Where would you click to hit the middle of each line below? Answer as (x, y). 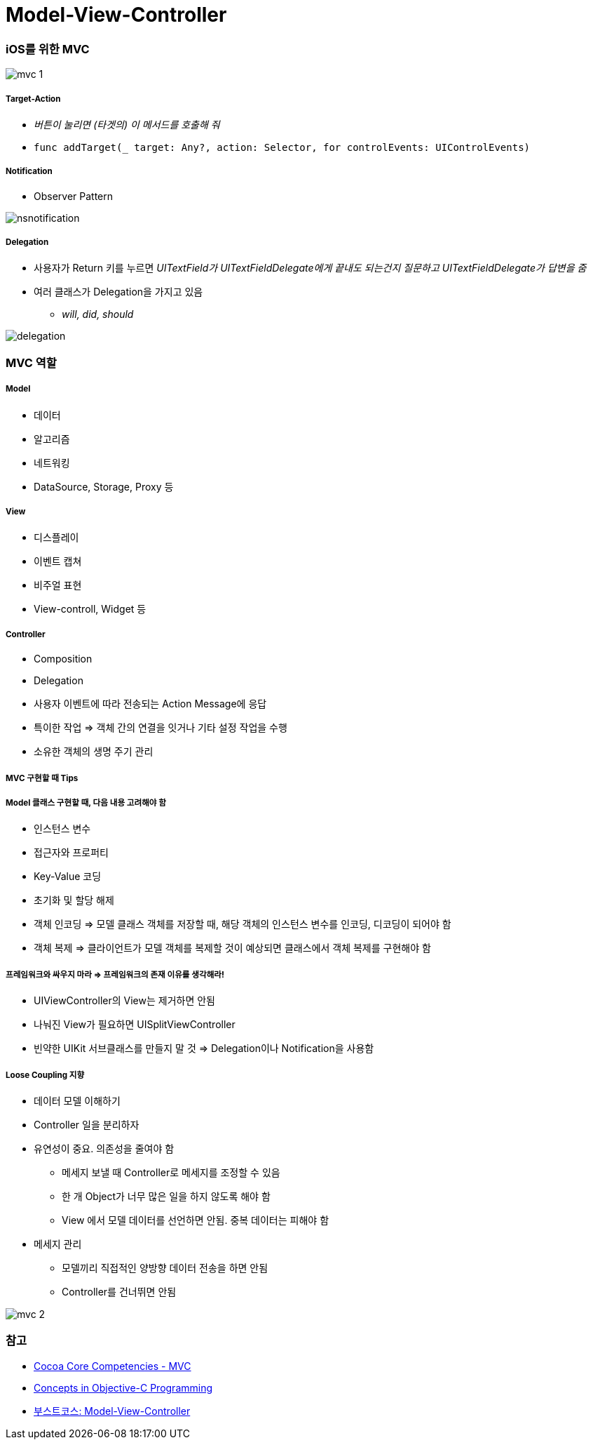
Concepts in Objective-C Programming (123, 1387)
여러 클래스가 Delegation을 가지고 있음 (118, 292)
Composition (63, 659)
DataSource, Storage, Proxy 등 (104, 486)
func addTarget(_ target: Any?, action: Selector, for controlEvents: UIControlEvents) (282, 147)
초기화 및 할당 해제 (74, 900)
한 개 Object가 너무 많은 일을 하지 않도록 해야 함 (166, 1196)
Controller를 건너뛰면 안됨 (119, 1291)
